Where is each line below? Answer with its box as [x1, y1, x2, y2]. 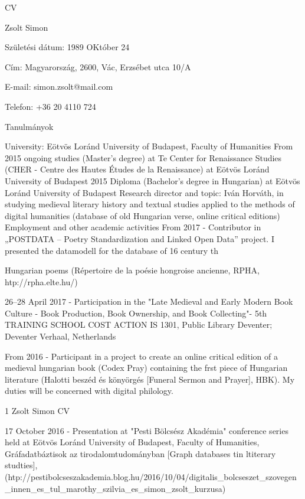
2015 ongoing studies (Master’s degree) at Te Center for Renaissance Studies [5, 151, 282, 164]
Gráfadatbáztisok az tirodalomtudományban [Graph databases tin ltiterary [5, 447, 276, 459]
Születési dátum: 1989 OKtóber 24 [5, 41, 130, 53]
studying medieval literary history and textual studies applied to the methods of [5, 198, 295, 210]
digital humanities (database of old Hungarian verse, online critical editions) [5, 209, 280, 221]
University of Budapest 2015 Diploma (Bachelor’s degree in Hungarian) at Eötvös [5, 174, 300, 187]
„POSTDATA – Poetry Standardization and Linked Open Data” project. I [5, 232, 274, 244]
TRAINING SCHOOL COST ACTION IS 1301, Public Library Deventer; [5, 318, 273, 331]
